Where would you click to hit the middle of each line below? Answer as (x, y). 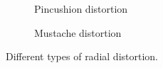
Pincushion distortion (81, 8)
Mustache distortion (78, 32)
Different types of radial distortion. (82, 56)
